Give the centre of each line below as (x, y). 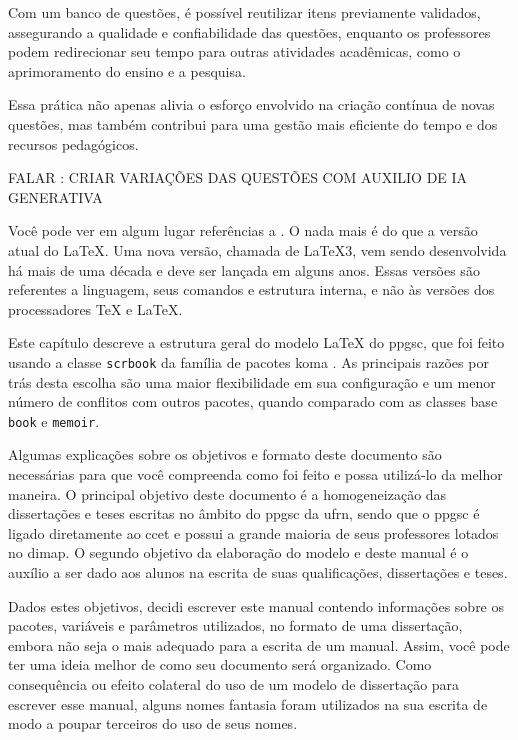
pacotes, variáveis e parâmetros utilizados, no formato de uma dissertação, (235, 625)
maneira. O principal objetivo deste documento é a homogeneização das (227, 493)
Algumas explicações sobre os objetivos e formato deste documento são (225, 454)
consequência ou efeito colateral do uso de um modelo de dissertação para (234, 683)
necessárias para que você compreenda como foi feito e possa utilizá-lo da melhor (255, 474)
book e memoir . (54, 420)
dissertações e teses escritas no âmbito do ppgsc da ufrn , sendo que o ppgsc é (244, 513)
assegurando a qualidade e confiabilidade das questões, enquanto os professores (249, 31)
